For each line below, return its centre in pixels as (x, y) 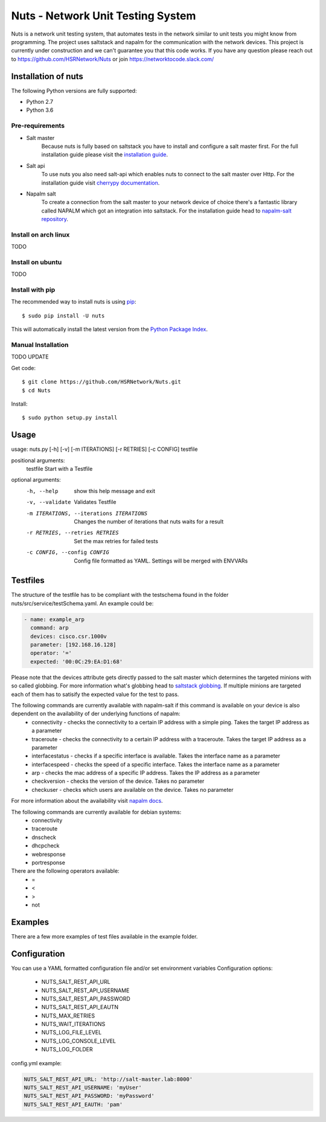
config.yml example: (37, 1063)
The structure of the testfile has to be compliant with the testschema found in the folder (120, 595)
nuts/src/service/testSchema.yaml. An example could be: (82, 603)
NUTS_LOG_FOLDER (67, 1050)
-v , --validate (49, 502)
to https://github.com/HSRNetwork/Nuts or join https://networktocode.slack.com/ (113, 59)
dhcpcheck (46, 846)
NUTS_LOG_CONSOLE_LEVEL (79, 1041)
